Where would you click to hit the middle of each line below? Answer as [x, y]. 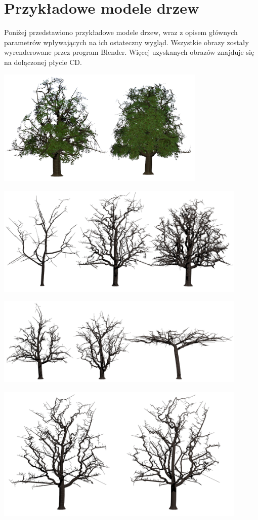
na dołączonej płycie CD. [43, 62]
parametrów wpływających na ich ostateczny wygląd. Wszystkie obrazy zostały [126, 42]
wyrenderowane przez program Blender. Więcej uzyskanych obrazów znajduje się [129, 52]
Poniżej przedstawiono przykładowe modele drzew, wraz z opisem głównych [121, 32]
